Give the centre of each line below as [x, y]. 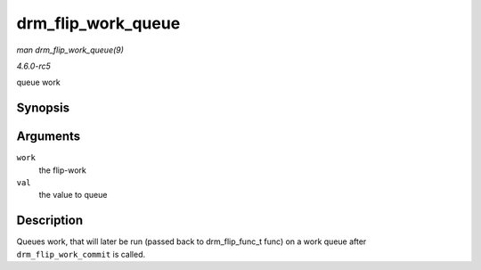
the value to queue [73, 195]
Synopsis [43, 108]
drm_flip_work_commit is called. [81, 254]
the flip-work [62, 170]
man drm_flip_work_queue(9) [70, 50]
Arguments [49, 137]
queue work [39, 82]
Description [50, 221]
